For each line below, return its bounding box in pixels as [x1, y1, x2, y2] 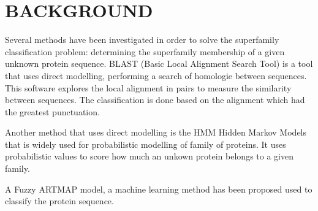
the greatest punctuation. [5, 105, 100, 118]
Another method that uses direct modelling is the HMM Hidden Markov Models [5, 126, 307, 139]
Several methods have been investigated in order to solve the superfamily [5, 33, 279, 46]
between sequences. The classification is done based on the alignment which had [5, 93, 305, 106]
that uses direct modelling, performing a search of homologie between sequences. [5, 69, 307, 82]
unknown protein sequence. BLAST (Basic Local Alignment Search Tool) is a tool [5, 57, 313, 70]
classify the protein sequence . [5, 194, 114, 207]
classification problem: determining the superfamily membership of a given [5, 45, 285, 58]
